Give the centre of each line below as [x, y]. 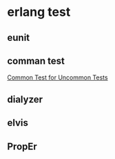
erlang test [39, 12]
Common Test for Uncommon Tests [57, 77]
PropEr [22, 146]
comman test [36, 60]
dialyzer [25, 99]
